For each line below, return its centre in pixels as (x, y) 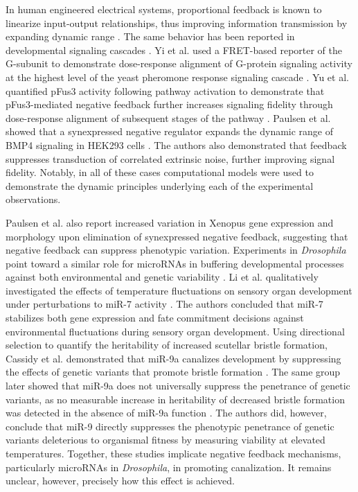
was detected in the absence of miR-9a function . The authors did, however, (166, 413)
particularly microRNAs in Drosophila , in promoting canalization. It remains (169, 467)
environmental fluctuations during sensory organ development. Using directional (175, 331)
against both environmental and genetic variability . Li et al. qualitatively (162, 277)
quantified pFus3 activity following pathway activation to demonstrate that (165, 90)
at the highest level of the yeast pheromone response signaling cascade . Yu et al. (177, 77)
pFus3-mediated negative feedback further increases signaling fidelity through (169, 104)
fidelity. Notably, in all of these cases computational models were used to (160, 172)
